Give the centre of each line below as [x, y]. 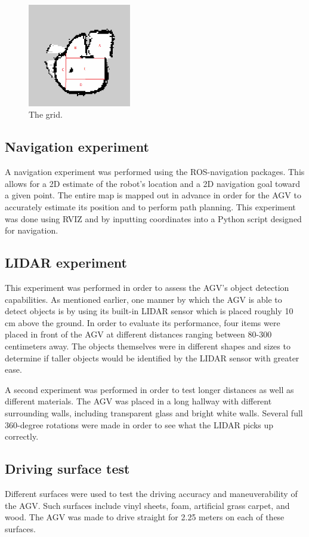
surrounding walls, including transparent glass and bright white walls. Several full [154, 412]
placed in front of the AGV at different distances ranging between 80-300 [138, 334]
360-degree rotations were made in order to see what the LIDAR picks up [139, 424]
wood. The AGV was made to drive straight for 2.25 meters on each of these [145, 517]
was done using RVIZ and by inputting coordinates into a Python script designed [153, 218]
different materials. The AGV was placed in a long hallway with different [138, 401]
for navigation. [32, 230]
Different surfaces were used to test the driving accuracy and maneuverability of [151, 493]
